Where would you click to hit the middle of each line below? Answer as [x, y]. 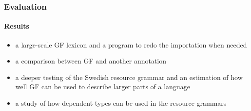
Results [17, 26]
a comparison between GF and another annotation [91, 61]
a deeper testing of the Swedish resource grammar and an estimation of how [129, 77]
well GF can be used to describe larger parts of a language [103, 87]
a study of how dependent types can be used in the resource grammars [121, 103]
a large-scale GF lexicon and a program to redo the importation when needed [131, 44]
